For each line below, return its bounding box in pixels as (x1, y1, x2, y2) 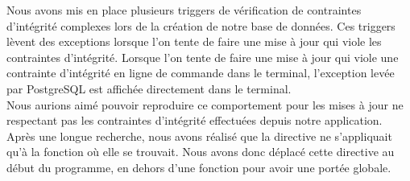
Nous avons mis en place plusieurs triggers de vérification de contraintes (6, 2, 362, 18)
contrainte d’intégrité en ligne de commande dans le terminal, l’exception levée (6, 64, 395, 81)
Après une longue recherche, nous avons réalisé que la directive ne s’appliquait (6, 127, 392, 144)
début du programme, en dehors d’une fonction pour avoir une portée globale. (6, 158, 391, 175)
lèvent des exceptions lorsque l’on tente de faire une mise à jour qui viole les (6, 33, 382, 50)
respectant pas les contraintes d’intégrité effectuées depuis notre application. (6, 112, 383, 129)
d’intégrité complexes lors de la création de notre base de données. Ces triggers (6, 17, 396, 34)
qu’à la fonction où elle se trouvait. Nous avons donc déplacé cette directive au (6, 143, 395, 160)
